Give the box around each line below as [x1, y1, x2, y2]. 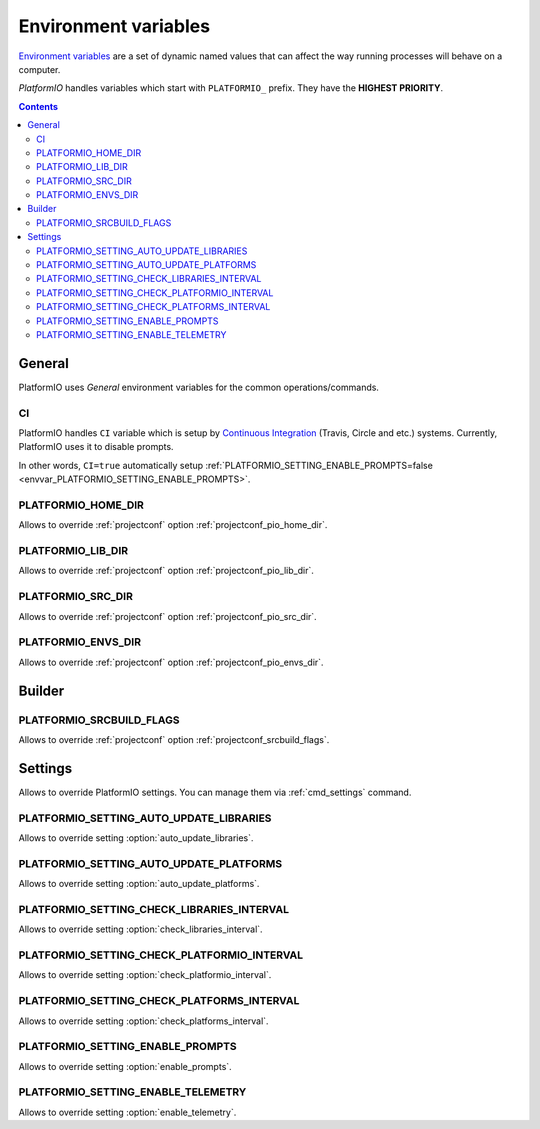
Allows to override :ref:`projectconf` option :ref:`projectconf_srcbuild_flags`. [18, 733, 330, 745]
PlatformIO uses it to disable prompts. [18, 441, 174, 453]
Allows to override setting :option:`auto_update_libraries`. [18, 831, 254, 844]
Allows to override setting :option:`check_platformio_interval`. [18, 969, 272, 981]
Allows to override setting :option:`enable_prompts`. [18, 1060, 232, 1072]
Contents [18, 100, 59, 112]
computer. [18, 63, 61, 75]
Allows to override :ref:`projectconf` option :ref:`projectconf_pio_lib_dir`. [18, 565, 314, 577]
